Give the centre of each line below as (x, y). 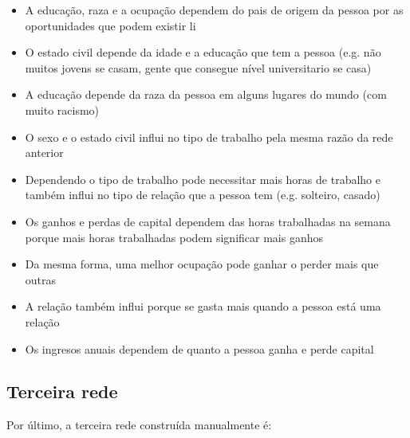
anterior (44, 153)
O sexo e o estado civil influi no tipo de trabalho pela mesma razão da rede (209, 137)
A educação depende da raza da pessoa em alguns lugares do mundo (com (206, 94)
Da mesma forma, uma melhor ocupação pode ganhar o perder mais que (202, 264)
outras (41, 279)
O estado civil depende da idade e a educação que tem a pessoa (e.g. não (203, 52)
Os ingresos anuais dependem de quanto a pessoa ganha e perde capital (199, 348)
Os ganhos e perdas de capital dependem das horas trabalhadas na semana (208, 221)
